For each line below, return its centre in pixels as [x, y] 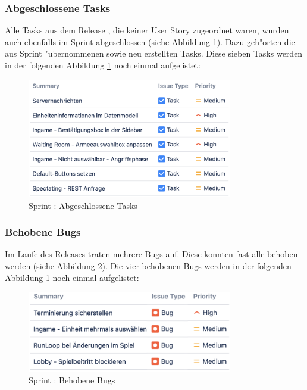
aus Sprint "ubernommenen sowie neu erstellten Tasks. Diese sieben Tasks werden [154, 53]
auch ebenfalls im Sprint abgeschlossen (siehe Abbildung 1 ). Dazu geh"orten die [150, 41]
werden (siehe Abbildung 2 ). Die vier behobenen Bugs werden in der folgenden [148, 266]
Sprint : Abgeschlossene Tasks [83, 205]
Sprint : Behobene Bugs [72, 380]
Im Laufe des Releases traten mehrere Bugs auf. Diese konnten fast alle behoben [151, 254]
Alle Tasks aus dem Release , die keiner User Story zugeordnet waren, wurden [147, 30]
